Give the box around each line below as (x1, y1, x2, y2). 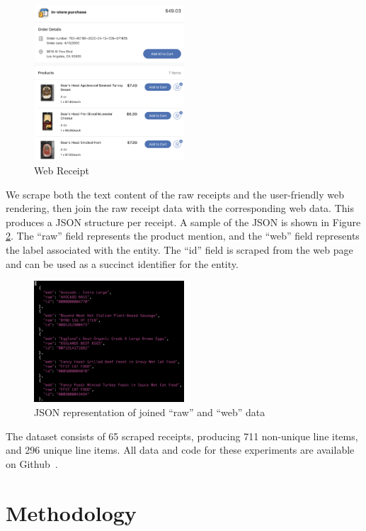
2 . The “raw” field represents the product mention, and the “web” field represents (6, 228, 360, 243)
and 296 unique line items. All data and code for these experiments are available (6, 442, 355, 457)
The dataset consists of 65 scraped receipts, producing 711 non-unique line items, (6, 428, 358, 443)
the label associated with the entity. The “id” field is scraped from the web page (6, 242, 353, 257)
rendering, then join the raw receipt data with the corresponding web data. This (6, 201, 354, 216)
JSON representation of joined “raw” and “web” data (34, 404, 265, 419)
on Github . (6, 456, 58, 471)
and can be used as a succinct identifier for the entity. (6, 256, 239, 271)
